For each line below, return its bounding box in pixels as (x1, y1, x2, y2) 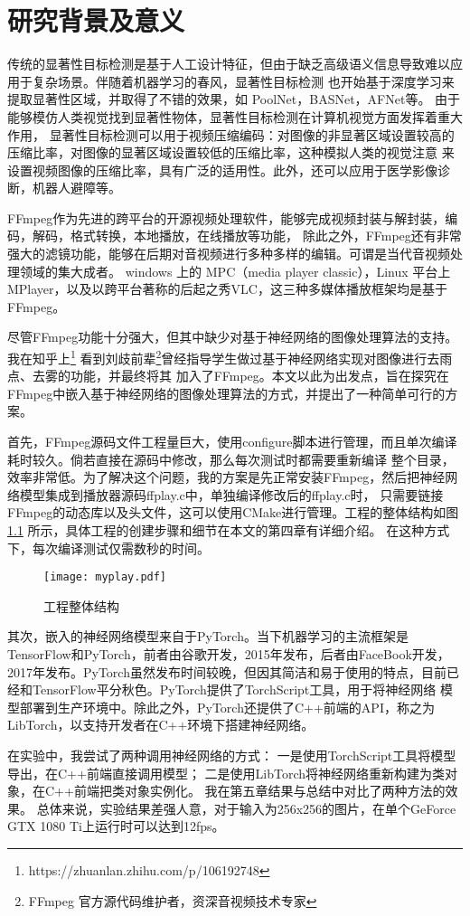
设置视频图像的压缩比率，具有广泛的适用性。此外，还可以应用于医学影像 (7, 160, 437, 179)
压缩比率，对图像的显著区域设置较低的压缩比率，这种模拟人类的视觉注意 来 (7, 143, 455, 162)
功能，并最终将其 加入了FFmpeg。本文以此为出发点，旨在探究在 (70, 366, 449, 385)
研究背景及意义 (7, 2, 185, 39)
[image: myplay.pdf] (43, 571, 167, 584)
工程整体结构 (43, 596, 119, 615)
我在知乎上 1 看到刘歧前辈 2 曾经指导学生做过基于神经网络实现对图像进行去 (7, 346, 440, 367)
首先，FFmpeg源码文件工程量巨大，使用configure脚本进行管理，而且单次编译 (7, 432, 457, 451)
